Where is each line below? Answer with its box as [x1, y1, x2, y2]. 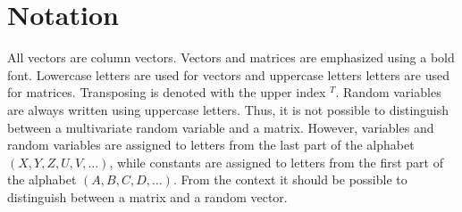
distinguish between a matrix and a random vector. [7, 187, 288, 206]
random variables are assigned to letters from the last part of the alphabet [7, 135, 415, 154]
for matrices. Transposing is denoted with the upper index [7, 83, 326, 102]
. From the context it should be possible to [172, 170, 407, 189]
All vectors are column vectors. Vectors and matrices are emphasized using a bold [7, 48, 455, 67]
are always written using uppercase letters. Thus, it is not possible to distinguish [7, 100, 449, 118]
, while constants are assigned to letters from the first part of [109, 152, 443, 171]
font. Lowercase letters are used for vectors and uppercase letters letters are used [7, 65, 449, 84]
